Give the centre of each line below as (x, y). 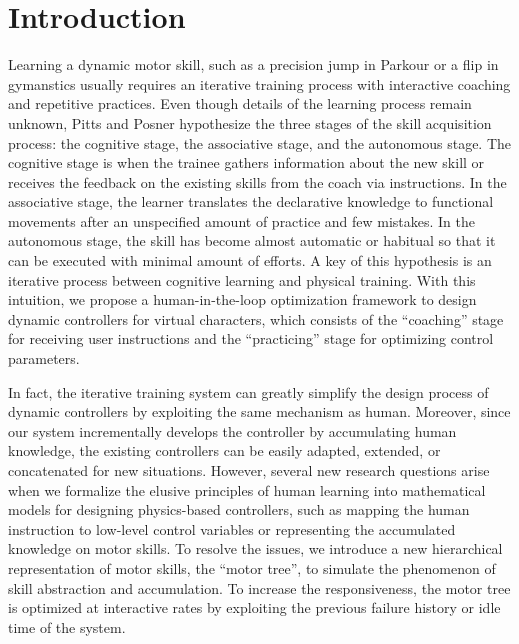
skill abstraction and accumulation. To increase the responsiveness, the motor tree (259, 587)
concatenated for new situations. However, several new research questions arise (249, 470)
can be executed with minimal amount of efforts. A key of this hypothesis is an (250, 260)
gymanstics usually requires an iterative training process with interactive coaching (259, 83)
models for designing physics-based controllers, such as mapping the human (239, 509)
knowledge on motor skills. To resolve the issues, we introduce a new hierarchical (255, 548)
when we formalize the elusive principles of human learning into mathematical (247, 489)
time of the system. (67, 626)
